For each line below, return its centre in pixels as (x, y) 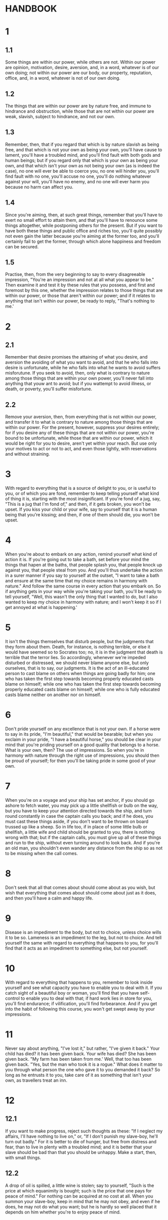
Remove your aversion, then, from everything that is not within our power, (81, 417)
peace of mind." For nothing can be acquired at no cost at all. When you (79, 1196)
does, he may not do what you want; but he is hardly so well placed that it (81, 1206)
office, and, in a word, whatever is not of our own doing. (63, 78)
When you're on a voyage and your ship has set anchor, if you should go (80, 800)
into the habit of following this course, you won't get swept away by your (80, 1009)
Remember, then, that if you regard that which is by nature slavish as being (82, 144)
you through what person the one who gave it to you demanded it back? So (83, 1069)
